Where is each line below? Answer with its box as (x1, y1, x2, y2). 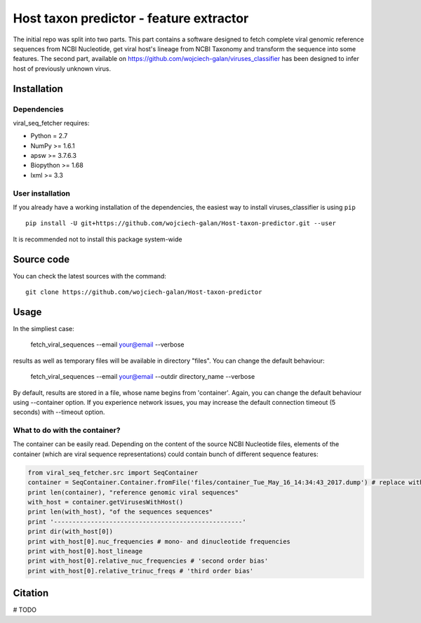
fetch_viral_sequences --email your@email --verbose (30, 340, 185, 349)
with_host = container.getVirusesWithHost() (27, 498, 184, 506)
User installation (13, 188, 70, 198)
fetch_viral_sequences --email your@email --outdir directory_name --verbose (30, 373, 255, 381)
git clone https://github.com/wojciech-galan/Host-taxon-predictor (25, 288, 262, 296)
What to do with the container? (13, 425, 121, 435)
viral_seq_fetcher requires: (13, 119, 90, 127)
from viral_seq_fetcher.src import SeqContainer (27, 469, 199, 476)
